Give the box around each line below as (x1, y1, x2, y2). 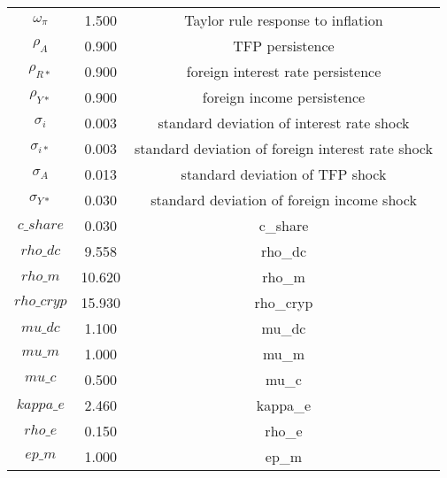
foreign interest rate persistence (186, 61, 381, 81)
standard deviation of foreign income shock (150, 189, 417, 210)
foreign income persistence (202, 87, 366, 107)
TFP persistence (233, 35, 335, 56)
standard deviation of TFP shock (181, 164, 387, 184)
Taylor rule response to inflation (184, 10, 383, 30)
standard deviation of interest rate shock (158, 112, 410, 133)
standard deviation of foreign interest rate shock (135, 138, 433, 158)
